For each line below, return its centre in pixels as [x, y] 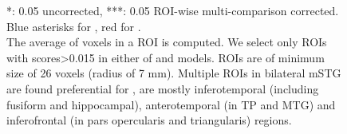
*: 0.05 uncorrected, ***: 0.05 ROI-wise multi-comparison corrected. [173, 10]
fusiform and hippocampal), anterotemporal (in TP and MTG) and [171, 104]
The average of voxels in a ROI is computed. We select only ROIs [167, 42]
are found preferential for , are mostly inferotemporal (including [163, 88]
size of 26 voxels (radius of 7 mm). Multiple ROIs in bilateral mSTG [174, 73]
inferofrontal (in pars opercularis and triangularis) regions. [149, 120]
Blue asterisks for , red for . [74, 26]
